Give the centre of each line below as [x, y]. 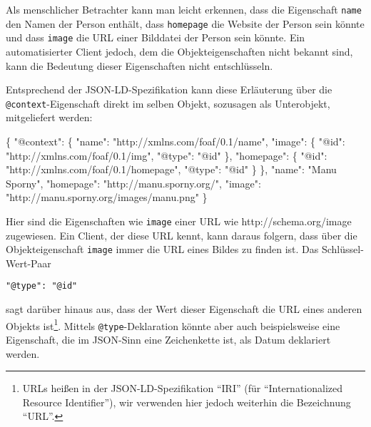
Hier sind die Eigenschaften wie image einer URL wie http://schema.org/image [179, 221]
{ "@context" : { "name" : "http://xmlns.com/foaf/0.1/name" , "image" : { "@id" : [176, 141]
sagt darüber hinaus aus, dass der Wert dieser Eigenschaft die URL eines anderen [184, 309]
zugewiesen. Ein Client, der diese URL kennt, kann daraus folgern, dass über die [182, 235]
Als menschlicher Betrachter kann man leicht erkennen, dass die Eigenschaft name [184, 9]
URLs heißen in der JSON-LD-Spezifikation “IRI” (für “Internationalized [183, 388]
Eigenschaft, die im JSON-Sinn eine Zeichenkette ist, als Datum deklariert [168, 340]
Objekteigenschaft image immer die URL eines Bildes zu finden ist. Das [162, 249]
